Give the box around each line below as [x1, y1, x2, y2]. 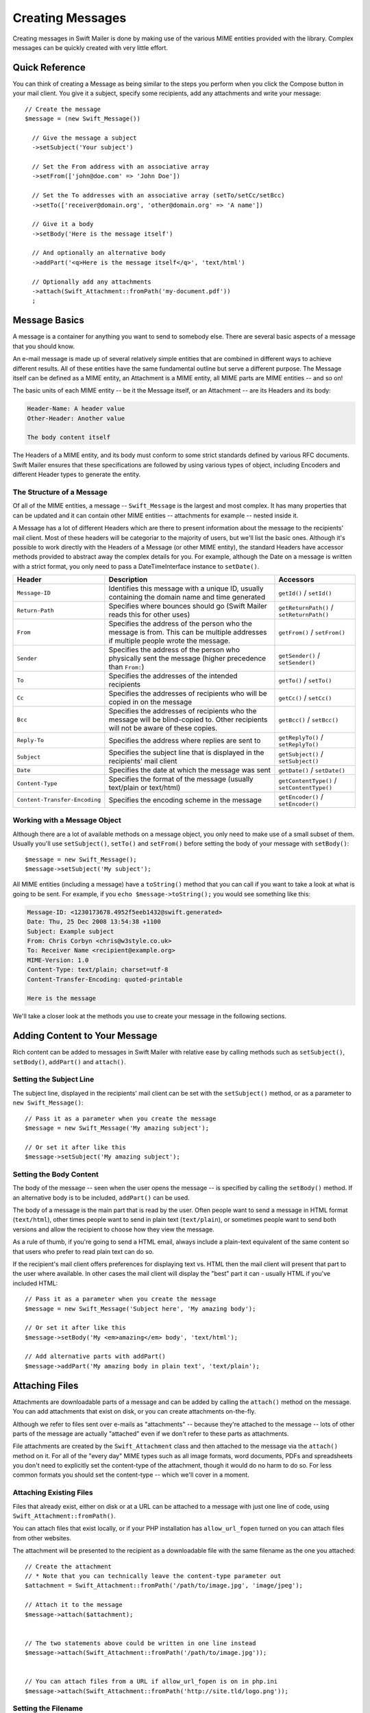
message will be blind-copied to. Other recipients [108, 715, 268, 724]
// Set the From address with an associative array [32, 162, 209, 171]
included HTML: [12, 1279, 58, 1287]
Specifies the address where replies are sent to [108, 735, 261, 745]
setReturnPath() [278, 611, 329, 618]
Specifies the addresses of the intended [108, 671, 238, 681]
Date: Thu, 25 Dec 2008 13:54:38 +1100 [27, 918, 161, 926]
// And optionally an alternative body [32, 249, 166, 257]
